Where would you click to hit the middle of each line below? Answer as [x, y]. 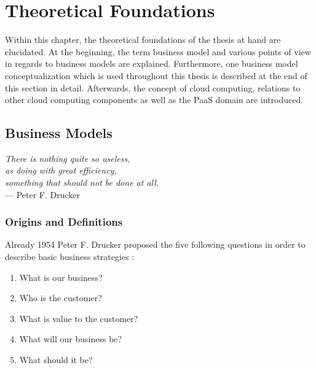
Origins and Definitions [64, 222]
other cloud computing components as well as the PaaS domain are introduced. [154, 100]
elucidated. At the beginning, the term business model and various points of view [158, 51]
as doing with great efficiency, [61, 170]
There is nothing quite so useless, [68, 158]
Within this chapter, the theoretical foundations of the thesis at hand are [143, 40]
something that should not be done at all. [82, 182]
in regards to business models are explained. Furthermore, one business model [152, 63]
